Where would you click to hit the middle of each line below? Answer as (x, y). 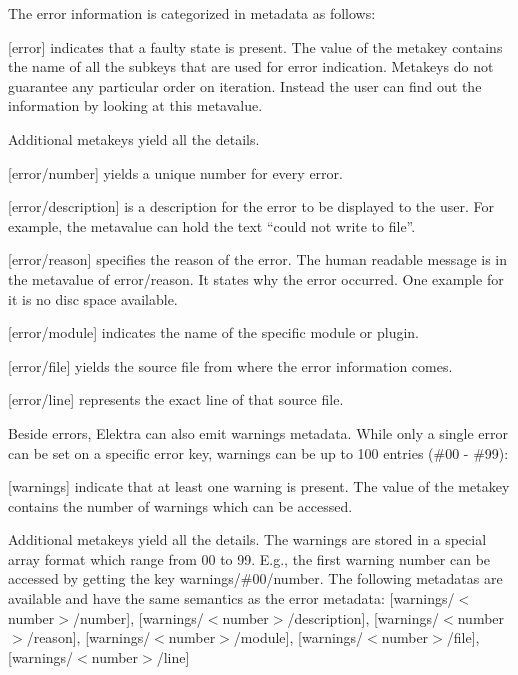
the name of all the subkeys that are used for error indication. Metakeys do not (251, 66)
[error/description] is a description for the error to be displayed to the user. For (251, 206)
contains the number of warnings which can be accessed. (180, 505)
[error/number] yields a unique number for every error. (175, 172)
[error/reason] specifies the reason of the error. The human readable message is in (258, 259)
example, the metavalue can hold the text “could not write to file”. (212, 225)
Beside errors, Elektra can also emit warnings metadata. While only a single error (258, 432)
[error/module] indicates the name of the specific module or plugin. (213, 332)
